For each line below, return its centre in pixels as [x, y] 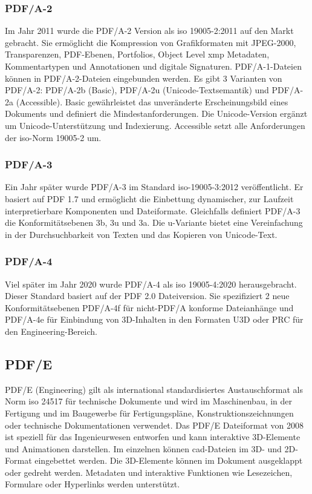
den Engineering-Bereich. [51, 331]
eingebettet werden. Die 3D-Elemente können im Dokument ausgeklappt [169, 460]
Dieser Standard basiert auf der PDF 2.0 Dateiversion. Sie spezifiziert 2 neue [147, 296]
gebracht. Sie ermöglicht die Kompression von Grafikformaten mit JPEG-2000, [151, 42]
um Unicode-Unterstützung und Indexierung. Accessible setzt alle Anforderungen [155, 125]
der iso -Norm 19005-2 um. [53, 137]
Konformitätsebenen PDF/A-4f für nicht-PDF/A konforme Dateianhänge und [149, 307]
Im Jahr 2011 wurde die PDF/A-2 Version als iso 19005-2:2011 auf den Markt [149, 31]
